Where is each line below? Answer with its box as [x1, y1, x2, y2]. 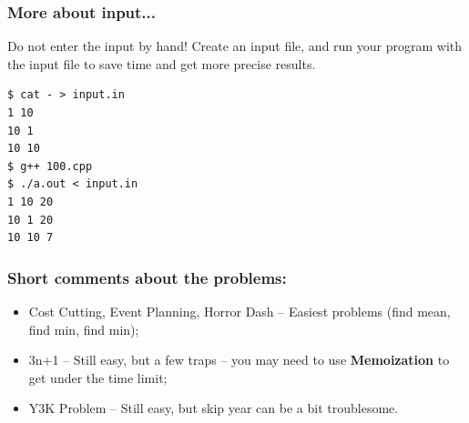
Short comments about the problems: [7, 266, 287, 288]
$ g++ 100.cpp [7, 159, 93, 173]
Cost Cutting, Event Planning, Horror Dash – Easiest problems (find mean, [28, 301, 451, 320]
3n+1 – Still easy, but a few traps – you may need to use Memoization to [28, 350, 450, 369]
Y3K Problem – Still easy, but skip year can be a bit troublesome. [28, 398, 399, 418]
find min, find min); [28, 319, 139, 338]
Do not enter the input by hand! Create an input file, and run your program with [7, 36, 463, 55]
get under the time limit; [28, 368, 168, 387]
